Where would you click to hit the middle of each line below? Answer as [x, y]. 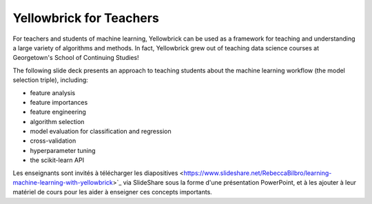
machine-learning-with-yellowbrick [63, 183]
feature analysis [53, 92]
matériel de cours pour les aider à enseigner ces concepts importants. [113, 192]
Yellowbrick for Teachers [86, 18]
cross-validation [53, 141]
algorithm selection [57, 121]
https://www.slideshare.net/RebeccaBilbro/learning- [258, 173]
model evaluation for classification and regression [101, 132]
